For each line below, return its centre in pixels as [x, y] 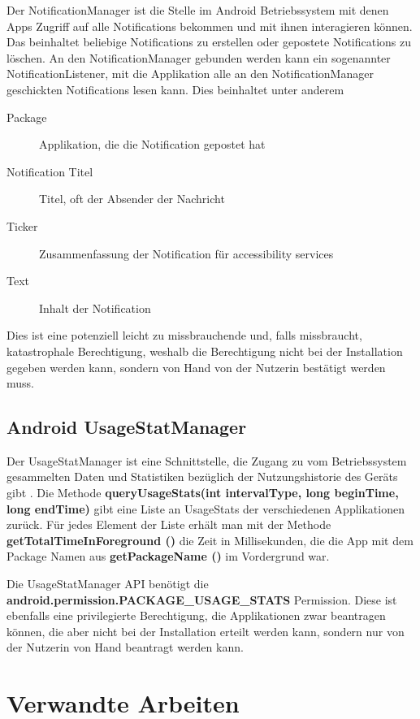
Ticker [22, 225]
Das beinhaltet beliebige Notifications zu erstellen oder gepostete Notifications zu [209, 42]
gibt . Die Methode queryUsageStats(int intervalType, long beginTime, [203, 493]
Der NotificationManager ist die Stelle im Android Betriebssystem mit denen [198, 10]
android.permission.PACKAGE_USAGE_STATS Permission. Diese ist [202, 599]
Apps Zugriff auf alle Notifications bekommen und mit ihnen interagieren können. [210, 26]
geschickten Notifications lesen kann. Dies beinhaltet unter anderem [175, 89]
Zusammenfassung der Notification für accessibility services [186, 253]
